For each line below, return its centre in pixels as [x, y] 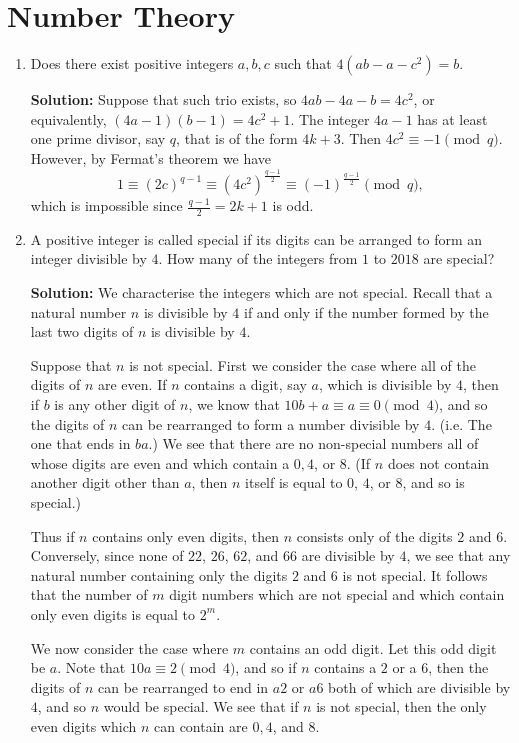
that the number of [89, 594]
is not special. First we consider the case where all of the [302, 364]
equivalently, [68, 118]
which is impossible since [106, 205]
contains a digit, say [245, 384]
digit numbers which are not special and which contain [337, 594]
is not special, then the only [401, 706]
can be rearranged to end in [183, 686]
